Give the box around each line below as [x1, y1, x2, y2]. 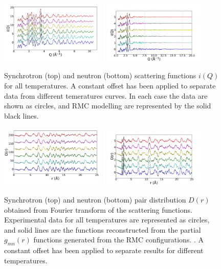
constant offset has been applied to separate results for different [4, 245, 204, 256]
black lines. [4, 110, 39, 121]
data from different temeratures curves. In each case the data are [4, 90, 208, 101]
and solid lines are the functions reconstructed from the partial [4, 224, 201, 235]
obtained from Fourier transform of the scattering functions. [4, 204, 192, 215]
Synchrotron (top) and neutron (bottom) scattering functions [4, 70, 196, 81]
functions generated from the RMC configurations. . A [33, 234, 204, 245]
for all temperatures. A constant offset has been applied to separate [4, 80, 216, 91]
